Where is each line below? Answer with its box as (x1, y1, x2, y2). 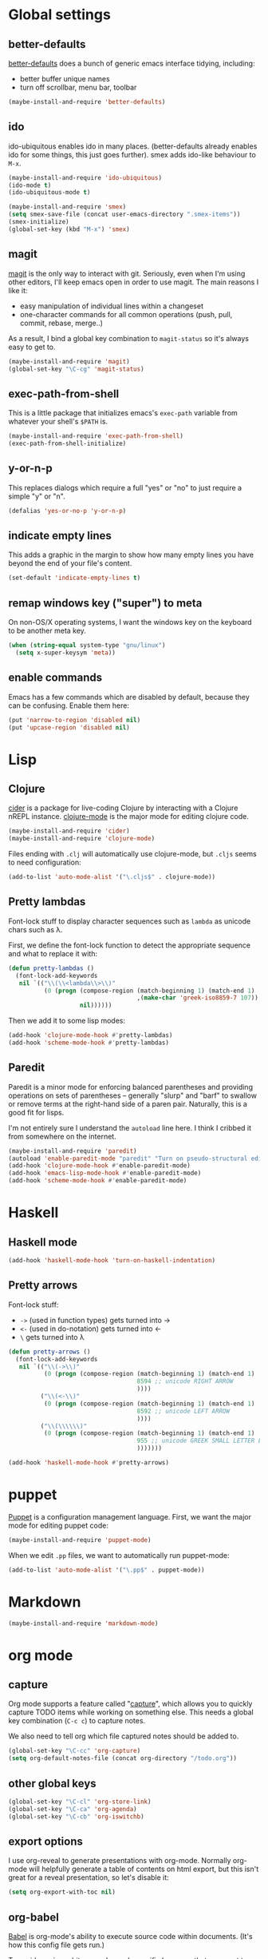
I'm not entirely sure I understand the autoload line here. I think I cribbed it (8, 1123, 252, 1132)
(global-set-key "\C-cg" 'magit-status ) (8, 365, 145, 373)
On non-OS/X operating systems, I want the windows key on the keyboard (8, 618, 253, 627)
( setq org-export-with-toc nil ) (8, 1888, 116, 1897)
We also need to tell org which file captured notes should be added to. (8, 1731, 239, 1741)
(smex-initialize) (8, 218, 69, 226)
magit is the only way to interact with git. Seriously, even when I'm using (8, 268, 246, 278)
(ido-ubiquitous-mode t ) (8, 189, 91, 197)
